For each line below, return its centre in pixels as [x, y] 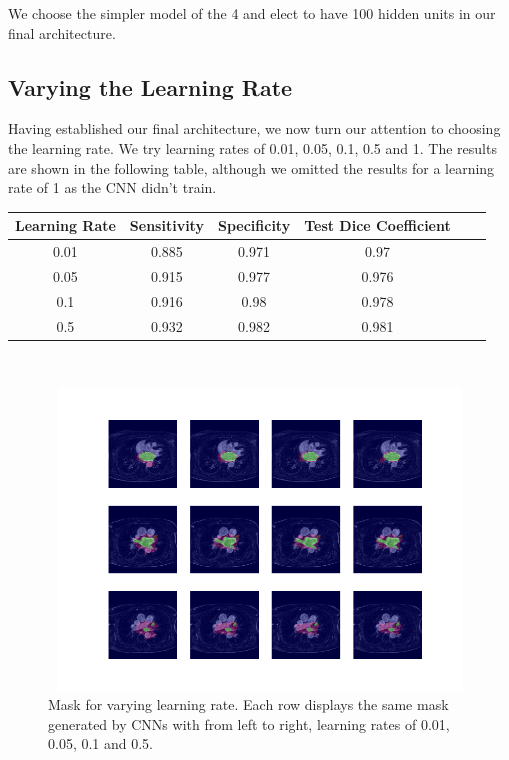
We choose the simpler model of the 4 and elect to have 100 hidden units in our [252, 13]
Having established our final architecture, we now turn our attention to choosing [254, 128]
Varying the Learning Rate [150, 86]
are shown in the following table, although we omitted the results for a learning [251, 167]
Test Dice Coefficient [377, 225]
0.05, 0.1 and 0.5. [101, 743]
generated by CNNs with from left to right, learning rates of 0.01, [249, 723]
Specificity [254, 225]
